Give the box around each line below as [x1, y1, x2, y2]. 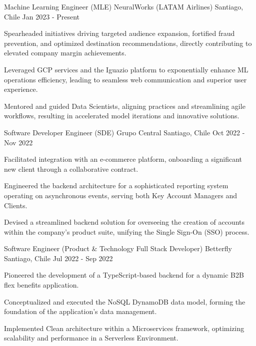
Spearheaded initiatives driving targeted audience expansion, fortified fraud [4, 28, 235, 38]
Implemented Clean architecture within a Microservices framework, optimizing [4, 323, 244, 333]
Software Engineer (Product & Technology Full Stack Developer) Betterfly [4, 243, 232, 254]
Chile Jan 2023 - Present [4, 11, 80, 21]
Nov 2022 [4, 137, 33, 147]
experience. [4, 84, 38, 94]
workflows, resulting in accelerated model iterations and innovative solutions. [4, 110, 239, 121]
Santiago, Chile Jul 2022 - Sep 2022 [4, 253, 113, 263]
